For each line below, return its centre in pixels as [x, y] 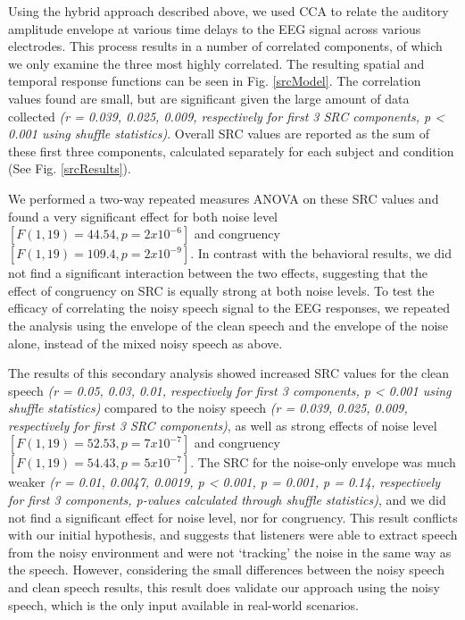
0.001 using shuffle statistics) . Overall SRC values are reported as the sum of [219, 134]
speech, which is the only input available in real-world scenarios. [183, 604]
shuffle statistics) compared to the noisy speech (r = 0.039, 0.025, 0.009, [208, 408]
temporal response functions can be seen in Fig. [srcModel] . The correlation [215, 81]
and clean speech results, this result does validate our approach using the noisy [224, 587]
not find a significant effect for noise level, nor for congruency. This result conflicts [233, 517]
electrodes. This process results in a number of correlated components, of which [225, 46]
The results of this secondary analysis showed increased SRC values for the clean [229, 373]
